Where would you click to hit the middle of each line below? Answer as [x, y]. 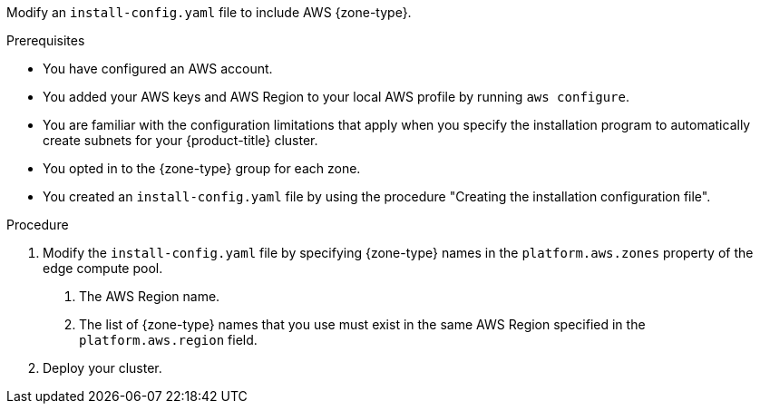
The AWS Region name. [150, 296]
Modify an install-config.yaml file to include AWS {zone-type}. [209, 12]
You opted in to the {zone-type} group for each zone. [202, 168]
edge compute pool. [103, 268]
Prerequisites [46, 40]
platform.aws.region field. [168, 340]
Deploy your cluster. [102, 368]
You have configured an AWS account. [158, 68]
